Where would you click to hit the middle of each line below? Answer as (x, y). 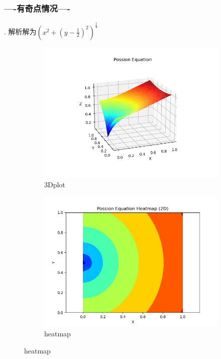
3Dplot (55, 185)
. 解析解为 (20, 31)
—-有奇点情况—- (37, 8)
